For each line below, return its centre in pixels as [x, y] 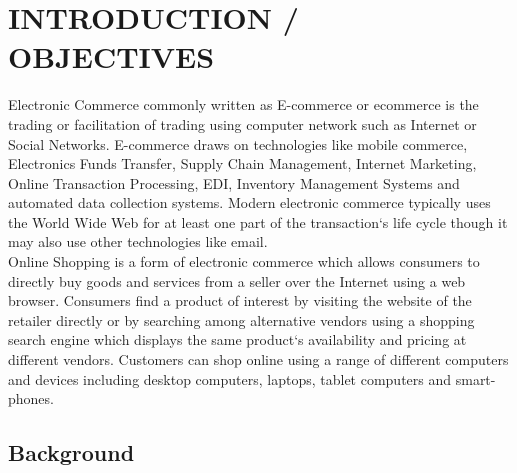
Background [71, 452]
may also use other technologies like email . [138, 241]
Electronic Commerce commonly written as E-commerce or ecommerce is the [243, 104]
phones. [31, 398]
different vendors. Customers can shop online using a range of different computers [258, 359]
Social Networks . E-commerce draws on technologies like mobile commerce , [238, 143]
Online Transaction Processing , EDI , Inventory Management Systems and [234, 182]
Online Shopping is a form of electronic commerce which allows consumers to [244, 261]
